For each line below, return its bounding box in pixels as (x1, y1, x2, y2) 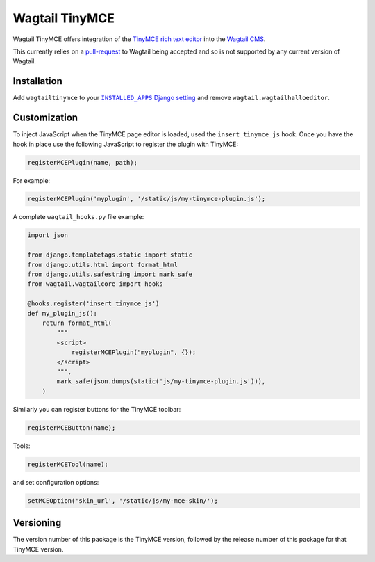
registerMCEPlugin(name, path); (27, 159, 138, 166)
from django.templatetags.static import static (27, 251, 192, 259)
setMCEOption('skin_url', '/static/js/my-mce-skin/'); (27, 497, 218, 504)
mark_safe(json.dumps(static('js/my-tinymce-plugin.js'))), (56, 378, 266, 385)
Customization (12, 112, 78, 124)
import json (27, 232, 69, 239)
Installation (12, 75, 62, 87)
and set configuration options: (12, 478, 99, 486)
